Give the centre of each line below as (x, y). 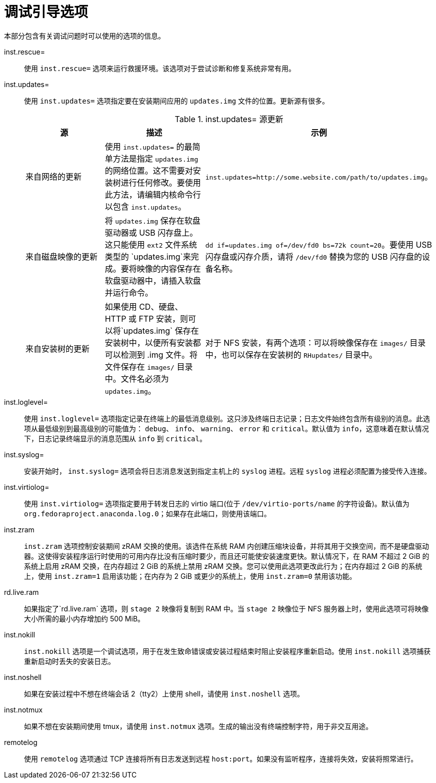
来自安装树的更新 (58, 348)
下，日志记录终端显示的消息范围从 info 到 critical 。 (115, 438)
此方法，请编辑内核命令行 (153, 194)
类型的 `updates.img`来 (148, 256)
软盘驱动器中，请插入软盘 (153, 280)
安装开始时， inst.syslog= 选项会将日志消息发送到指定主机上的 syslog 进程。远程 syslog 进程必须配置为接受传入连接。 (227, 471)
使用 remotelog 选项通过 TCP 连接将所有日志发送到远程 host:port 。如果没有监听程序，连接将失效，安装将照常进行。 (221, 758)
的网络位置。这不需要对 (149, 170)
